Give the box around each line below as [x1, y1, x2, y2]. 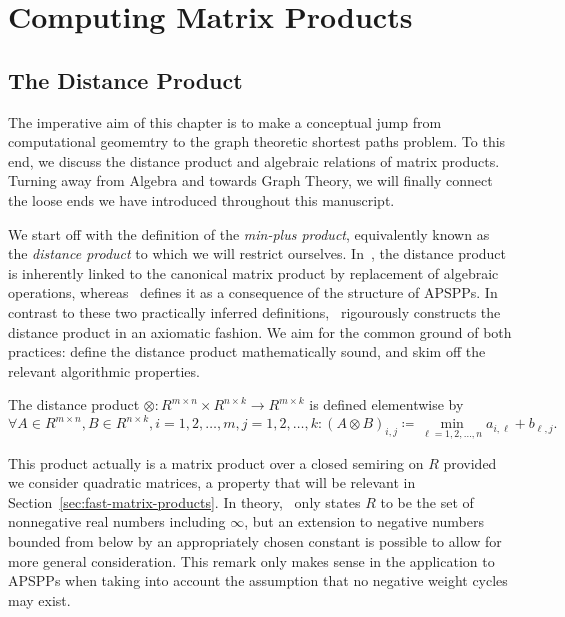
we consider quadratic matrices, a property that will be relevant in [8, 472, 416, 493]
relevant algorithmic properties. [8, 360, 200, 381]
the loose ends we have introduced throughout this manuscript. [8, 189, 395, 210]
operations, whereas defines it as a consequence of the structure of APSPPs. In [8, 282, 498, 303]
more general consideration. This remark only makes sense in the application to [8, 550, 495, 571]
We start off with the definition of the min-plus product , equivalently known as [8, 223, 490, 244]
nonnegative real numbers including [8, 511, 226, 532]
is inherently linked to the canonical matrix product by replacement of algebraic [8, 262, 499, 283]
